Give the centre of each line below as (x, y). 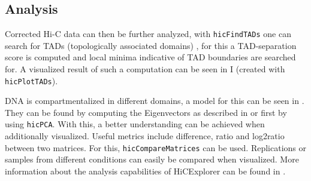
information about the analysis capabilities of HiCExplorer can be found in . (145, 171)
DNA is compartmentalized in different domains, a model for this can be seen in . (155, 101)
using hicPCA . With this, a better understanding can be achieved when (135, 124)
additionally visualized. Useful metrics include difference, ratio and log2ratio (145, 136)
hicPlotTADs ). (31, 80)
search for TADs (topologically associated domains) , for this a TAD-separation (151, 45)
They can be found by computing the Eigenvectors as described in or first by (146, 112)
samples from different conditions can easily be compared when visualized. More (152, 159)
